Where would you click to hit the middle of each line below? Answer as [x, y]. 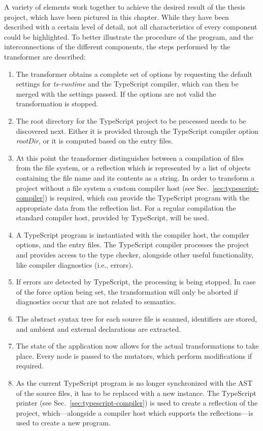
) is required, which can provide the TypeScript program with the [147, 198]
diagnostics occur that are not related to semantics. [96, 301]
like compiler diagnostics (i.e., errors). [75, 264]
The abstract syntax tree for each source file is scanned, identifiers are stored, [137, 319]
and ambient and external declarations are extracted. [98, 328]
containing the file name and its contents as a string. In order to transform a [135, 177]
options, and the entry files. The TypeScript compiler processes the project [133, 245]
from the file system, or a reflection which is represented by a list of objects [133, 168]
